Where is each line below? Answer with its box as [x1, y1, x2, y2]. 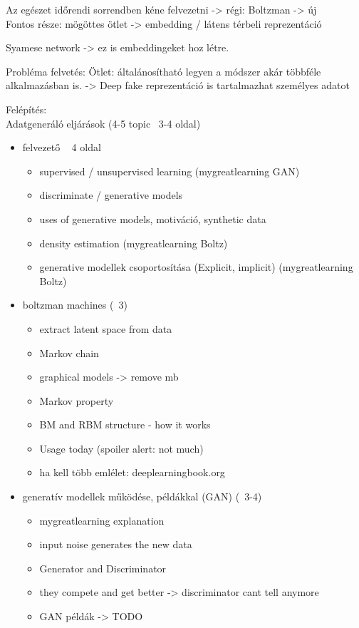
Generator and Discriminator [39, 560, 167, 575]
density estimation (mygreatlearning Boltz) [39, 235, 228, 250]
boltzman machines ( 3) [22, 297, 128, 312]
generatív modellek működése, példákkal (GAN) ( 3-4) [22, 489, 262, 504]
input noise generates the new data [39, 537, 192, 552]
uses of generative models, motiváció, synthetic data [39, 211, 266, 226]
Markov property [39, 393, 114, 408]
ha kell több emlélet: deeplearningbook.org [39, 465, 225, 480]
